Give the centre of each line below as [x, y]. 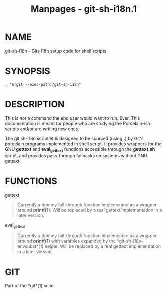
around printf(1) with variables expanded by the [67, 241]
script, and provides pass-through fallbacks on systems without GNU [76, 155]
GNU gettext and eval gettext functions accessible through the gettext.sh [80, 150]
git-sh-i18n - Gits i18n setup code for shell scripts [56, 51]
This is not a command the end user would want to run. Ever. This [73, 118]
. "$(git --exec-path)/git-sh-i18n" [43, 84]
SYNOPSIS [28, 71]
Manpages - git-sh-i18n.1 [84, 9]
